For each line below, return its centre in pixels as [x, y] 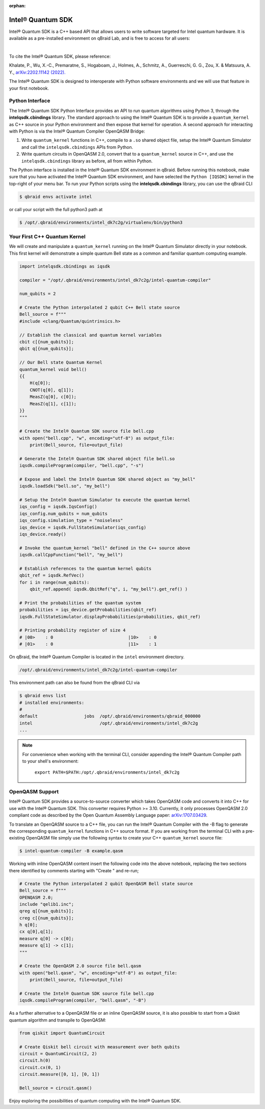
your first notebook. [29, 88]
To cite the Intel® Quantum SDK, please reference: [60, 56]
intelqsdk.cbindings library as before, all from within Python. [87, 161]
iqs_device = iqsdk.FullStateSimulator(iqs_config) [83, 527]
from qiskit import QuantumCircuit [62, 1033]
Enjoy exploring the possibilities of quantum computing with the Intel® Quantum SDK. [95, 1101]
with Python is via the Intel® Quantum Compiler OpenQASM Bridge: [77, 131]
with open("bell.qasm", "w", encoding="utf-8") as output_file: [98, 973]
